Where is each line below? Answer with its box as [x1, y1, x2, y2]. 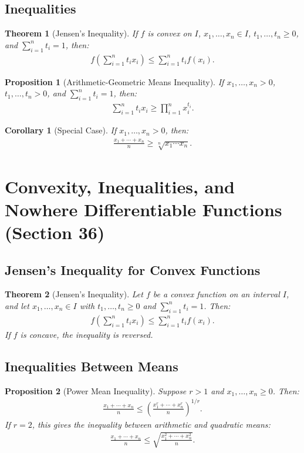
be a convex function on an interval [153, 288, 280, 300]
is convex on [147, 27, 192, 39]
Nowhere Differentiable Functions [5, 197, 282, 221]
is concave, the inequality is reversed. [20, 328, 153, 340]
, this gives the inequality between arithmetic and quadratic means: [32, 418, 271, 430]
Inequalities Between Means [5, 357, 178, 375]
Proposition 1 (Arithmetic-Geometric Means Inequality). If [5, 75, 224, 88]
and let [5, 299, 29, 311]
